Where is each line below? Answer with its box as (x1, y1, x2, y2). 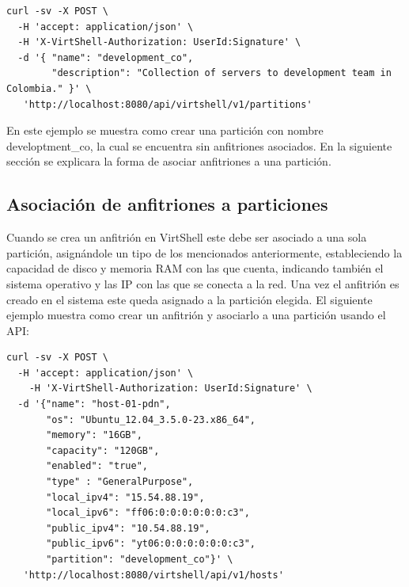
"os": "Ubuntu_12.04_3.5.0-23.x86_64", (46, 414, 256, 425)
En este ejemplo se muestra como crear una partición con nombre (6, 122, 324, 139)
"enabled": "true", (46, 460, 148, 472)
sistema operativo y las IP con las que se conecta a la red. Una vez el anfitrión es (6, 275, 400, 292)
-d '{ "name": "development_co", (17, 51, 194, 63)
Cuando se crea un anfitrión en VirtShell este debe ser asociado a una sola (6, 229, 367, 246)
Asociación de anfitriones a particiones (6, 192, 328, 216)
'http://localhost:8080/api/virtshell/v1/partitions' (23, 98, 312, 110)
